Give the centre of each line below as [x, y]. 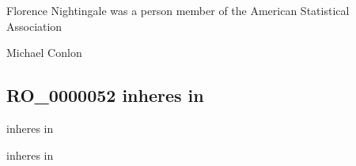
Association [34, 26]
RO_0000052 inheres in [105, 95]
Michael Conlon [44, 53]
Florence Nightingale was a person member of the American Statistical [178, 10]
